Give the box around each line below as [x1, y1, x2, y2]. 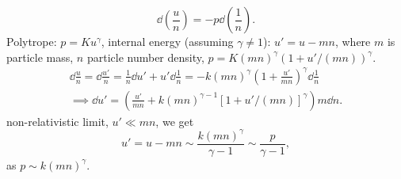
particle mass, [6, 48, 74, 65]
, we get [155, 112, 194, 129]
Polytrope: [6, 33, 57, 49]
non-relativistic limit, [6, 112, 109, 129]
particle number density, [86, 48, 204, 65]
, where [334, 33, 371, 49]
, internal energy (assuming [101, 33, 234, 49]
